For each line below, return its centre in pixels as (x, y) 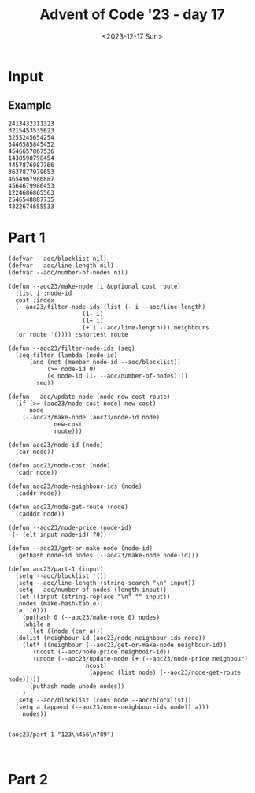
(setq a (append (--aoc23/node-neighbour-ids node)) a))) (113, 707)
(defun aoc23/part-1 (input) (56, 569)
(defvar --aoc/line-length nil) (61, 266)
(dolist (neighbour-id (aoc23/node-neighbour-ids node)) (111, 638)
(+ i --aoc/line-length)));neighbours (146, 328)
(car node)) (35, 452)
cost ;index (35, 300)
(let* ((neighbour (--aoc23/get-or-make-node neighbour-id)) (124, 645)
